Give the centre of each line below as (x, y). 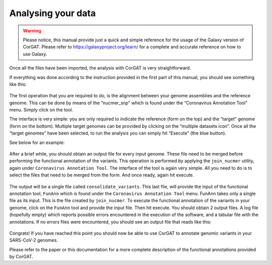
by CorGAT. (21, 256)
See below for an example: (37, 142)
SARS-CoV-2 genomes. (33, 240)
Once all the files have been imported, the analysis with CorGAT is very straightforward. (100, 68)
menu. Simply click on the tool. (41, 110)
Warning (32, 31)
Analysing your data (52, 13)
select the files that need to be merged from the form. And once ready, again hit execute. (101, 175)
